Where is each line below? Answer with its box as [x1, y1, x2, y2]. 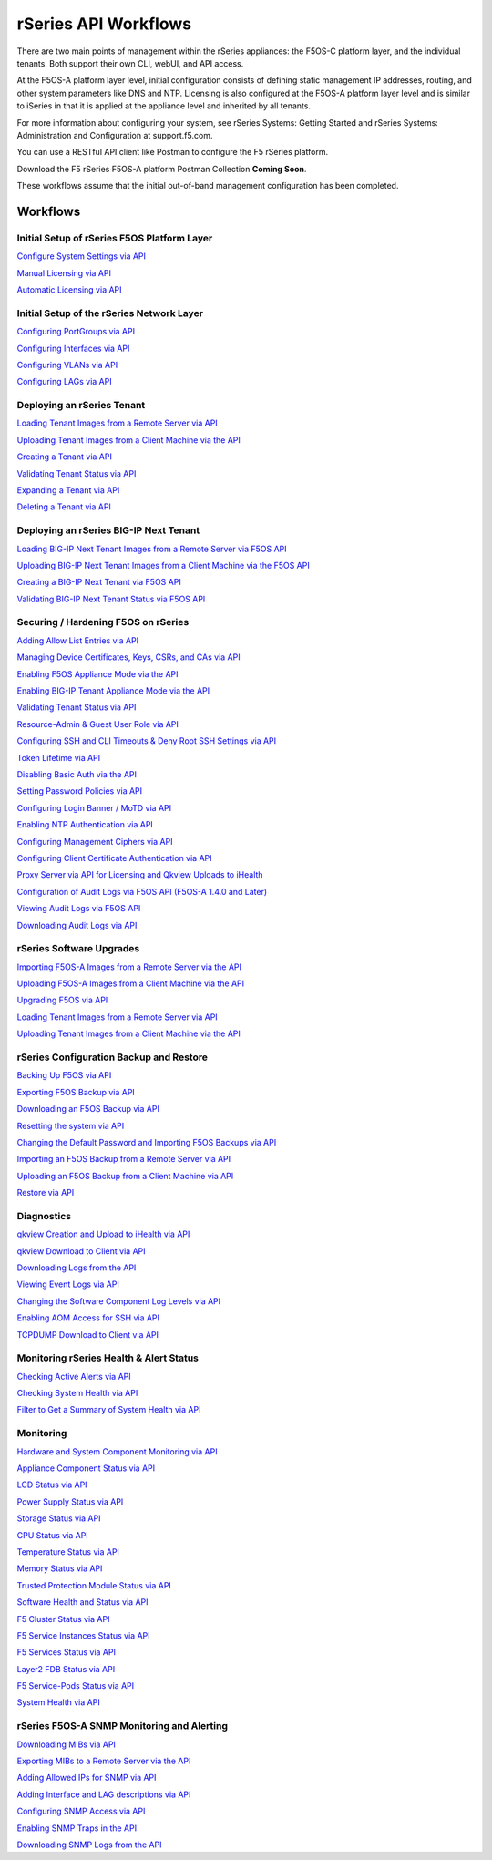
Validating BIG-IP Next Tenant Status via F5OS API [16, 593, 206, 604]
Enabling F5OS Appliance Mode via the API [16, 668, 179, 679]
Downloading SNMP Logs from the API [16, 1839, 162, 1850]
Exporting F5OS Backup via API [16, 1086, 136, 1097]
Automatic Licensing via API [16, 284, 122, 295]
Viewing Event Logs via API [16, 1279, 120, 1290]
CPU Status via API [16, 1529, 88, 1540]
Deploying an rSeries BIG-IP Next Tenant [16, 524, 200, 537]
